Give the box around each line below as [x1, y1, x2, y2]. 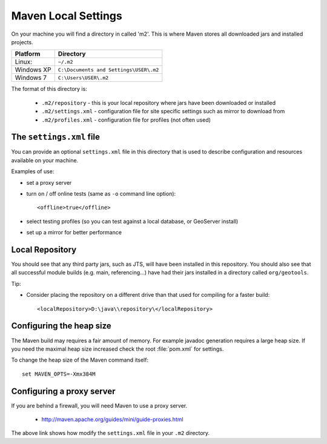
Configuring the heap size [11, 321, 111, 331]
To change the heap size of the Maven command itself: [11, 356, 148, 363]
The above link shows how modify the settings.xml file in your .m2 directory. [11, 429, 210, 437]
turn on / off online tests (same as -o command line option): [26, 190, 176, 197]
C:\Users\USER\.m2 [58, 75, 109, 81]
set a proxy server [26, 179, 72, 186]
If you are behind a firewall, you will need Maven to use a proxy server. [11, 402, 188, 409]
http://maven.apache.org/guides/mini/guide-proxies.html [41, 416, 184, 423]
